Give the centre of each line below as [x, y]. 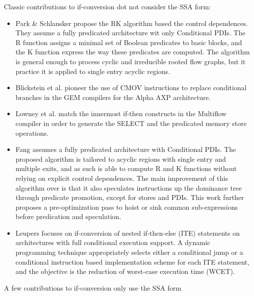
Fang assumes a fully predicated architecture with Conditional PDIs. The [126, 149]
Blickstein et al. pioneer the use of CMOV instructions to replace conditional [131, 87]
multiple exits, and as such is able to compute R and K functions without [126, 168]
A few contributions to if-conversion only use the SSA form [93, 287]
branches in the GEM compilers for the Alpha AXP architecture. [113, 97]
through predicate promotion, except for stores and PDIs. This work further [130, 197]
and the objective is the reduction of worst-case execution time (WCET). [125, 271]
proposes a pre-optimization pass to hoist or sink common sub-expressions [127, 207]
